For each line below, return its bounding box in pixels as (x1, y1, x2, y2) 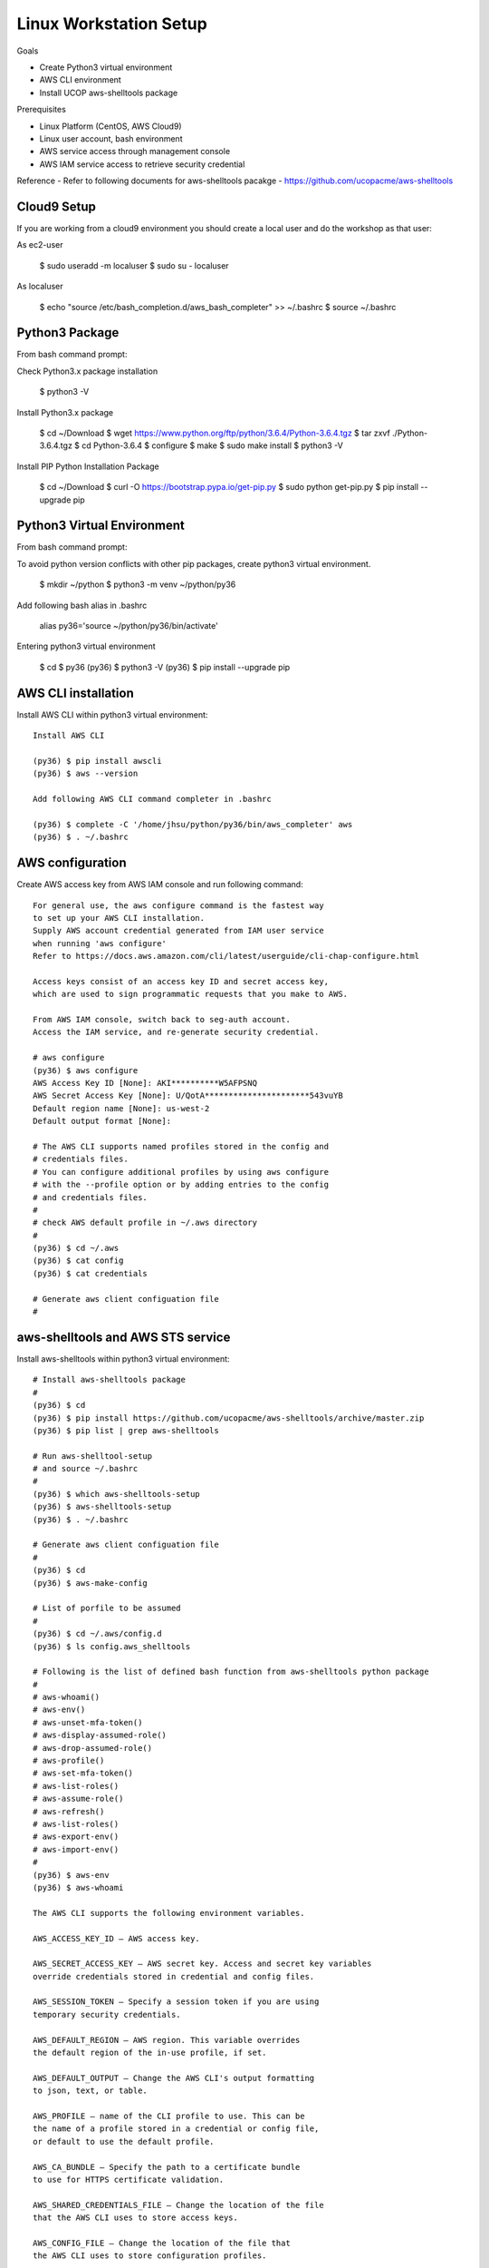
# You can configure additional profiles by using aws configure (33, 1167, 330, 1177)
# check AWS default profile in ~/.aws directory (33, 1217, 258, 1228)
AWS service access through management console (39, 146, 231, 157)
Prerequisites (16, 104, 67, 115)
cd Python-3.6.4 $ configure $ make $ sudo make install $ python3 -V (81, 440, 343, 451)
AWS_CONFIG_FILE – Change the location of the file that (33, 2237, 292, 2248)
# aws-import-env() (33, 1844, 120, 1854)
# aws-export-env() (33, 1832, 120, 1842)
